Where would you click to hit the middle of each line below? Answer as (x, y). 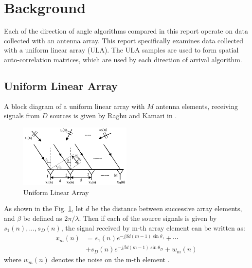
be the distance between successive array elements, (167, 208)
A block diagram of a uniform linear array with (74, 106)
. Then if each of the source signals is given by (148, 218)
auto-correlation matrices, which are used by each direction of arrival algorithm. (123, 59)
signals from (22, 116)
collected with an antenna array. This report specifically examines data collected (124, 40)
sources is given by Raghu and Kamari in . (113, 116)
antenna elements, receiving (197, 106)
